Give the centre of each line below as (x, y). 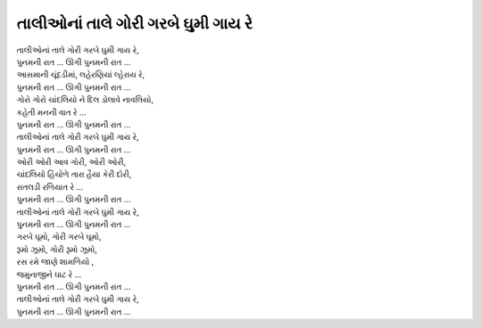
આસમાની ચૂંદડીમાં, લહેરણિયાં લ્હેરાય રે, (81, 75)
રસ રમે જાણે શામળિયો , (55, 262)
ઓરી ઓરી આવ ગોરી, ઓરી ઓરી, (71, 162)
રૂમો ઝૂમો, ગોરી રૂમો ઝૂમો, (57, 249)
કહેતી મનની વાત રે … (51, 112)
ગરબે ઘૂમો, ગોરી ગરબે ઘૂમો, (59, 237)
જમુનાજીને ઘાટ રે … (49, 274)
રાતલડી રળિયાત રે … (50, 186)
